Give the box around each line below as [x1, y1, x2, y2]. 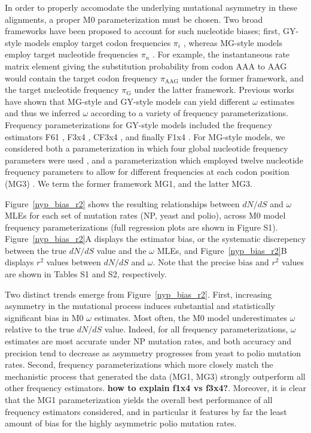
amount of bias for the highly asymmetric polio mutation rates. [5, 417, 237, 429]
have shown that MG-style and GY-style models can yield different [5, 95, 250, 107]
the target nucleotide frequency [5, 83, 119, 96]
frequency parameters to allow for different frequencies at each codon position [5, 165, 289, 178]
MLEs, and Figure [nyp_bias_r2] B [157, 244, 287, 256]
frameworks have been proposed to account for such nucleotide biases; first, [5, 25, 280, 37]
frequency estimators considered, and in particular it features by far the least [5, 405, 287, 417]
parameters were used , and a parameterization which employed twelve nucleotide [5, 153, 303, 166]
